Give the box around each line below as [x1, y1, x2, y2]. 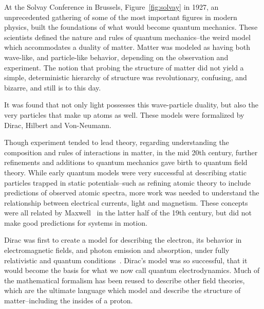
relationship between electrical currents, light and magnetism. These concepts [4, 197, 248, 208]
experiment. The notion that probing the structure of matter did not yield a [4, 62, 244, 72]
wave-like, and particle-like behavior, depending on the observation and [4, 51, 229, 62]
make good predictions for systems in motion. [4, 217, 147, 228]
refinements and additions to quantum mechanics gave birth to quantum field [4, 157, 248, 168]
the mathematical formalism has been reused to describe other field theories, [4, 275, 245, 285]
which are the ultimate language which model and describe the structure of [4, 285, 241, 296]
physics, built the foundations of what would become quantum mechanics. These [4, 22, 258, 32]
